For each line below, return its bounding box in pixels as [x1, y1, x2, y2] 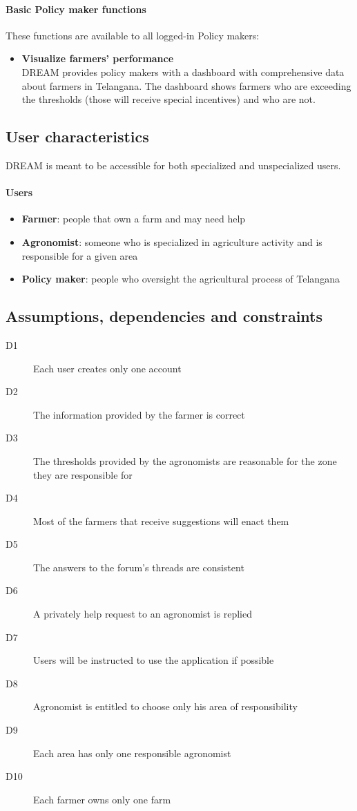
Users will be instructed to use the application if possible [33, 653, 274, 667]
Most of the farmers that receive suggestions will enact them [33, 513, 289, 528]
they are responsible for [33, 467, 133, 481]
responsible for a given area [21, 248, 138, 263]
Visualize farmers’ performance [21, 51, 174, 66]
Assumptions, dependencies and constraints [6, 305, 322, 327]
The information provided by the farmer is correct [33, 407, 245, 421]
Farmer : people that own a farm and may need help [21, 211, 246, 226]
